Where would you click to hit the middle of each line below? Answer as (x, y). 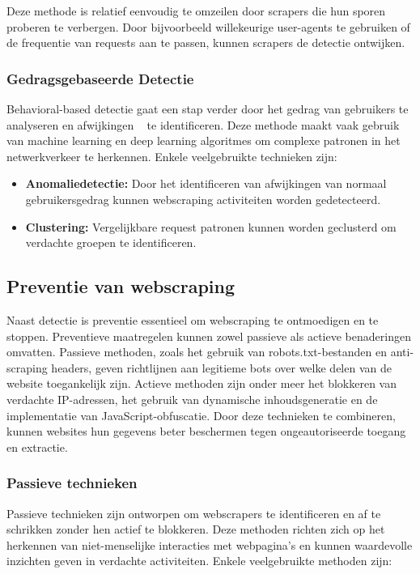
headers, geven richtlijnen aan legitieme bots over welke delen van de (221, 367)
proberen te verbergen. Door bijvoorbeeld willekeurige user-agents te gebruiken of (208, 26)
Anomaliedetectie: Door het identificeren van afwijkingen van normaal (206, 183)
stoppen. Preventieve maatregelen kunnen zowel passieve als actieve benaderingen (209, 336)
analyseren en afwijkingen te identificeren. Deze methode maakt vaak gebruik (203, 124)
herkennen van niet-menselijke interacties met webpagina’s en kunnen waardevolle (210, 544)
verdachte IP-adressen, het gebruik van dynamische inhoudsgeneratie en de (192, 399)
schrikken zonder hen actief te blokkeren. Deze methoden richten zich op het (196, 529)
